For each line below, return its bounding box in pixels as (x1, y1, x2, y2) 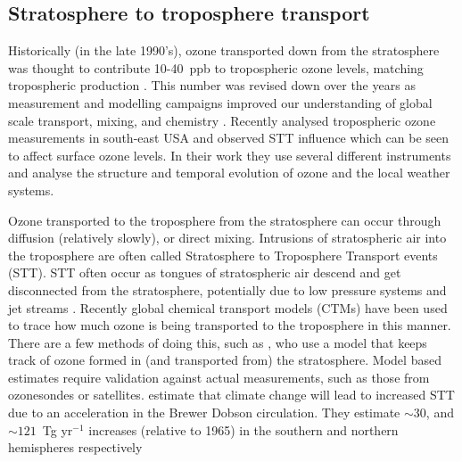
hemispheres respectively (8, 438, 143, 457)
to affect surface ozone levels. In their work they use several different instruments (8, 145, 451, 164)
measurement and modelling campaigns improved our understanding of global (8, 93, 433, 111)
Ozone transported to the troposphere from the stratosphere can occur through (8, 210, 441, 229)
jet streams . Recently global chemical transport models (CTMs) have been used (8, 298, 448, 317)
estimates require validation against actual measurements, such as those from (8, 367, 430, 386)
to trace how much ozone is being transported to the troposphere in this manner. (8, 316, 451, 334)
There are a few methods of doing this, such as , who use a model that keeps (8, 333, 427, 351)
